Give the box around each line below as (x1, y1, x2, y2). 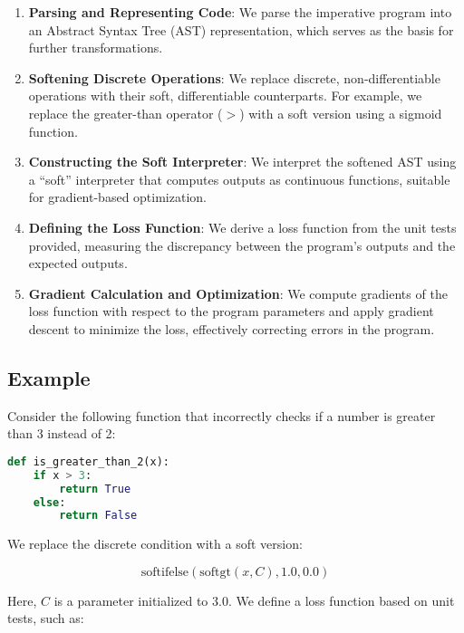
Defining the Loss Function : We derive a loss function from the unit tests (28, 217, 457, 236)
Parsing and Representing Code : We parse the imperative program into (28, 3, 452, 21)
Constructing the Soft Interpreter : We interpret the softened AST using (28, 152, 457, 171)
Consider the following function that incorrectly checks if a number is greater (7, 406, 436, 425)
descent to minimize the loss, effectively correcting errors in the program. (28, 319, 435, 338)
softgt (199, 565, 231, 579)
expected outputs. (28, 254, 128, 273)
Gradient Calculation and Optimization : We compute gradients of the (28, 283, 448, 302)
